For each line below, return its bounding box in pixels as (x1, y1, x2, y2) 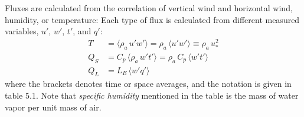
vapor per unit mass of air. (5, 100, 102, 113)
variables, (5, 25, 39, 37)
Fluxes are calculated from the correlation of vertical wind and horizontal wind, (5, 2, 293, 14)
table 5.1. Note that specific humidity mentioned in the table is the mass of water (5, 89, 299, 101)
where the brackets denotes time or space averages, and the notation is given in (5, 77, 292, 90)
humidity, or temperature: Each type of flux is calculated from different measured (5, 13, 300, 25)
